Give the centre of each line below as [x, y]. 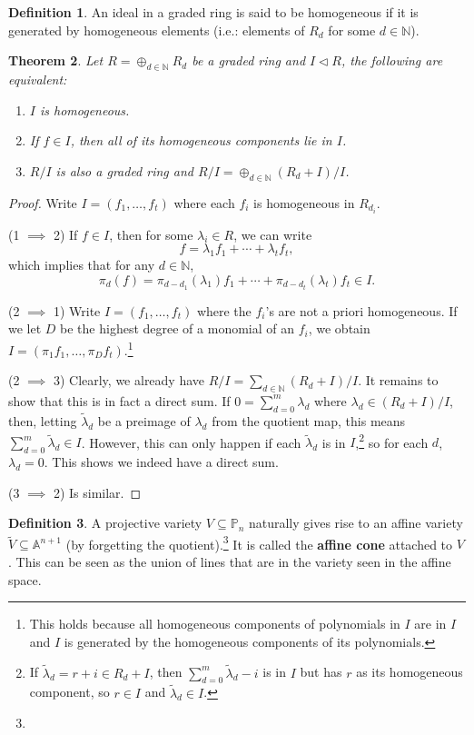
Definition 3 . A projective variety [105, 523]
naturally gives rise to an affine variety [355, 523]
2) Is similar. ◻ [97, 492]
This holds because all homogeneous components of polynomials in [215, 624]
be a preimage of [144, 420]
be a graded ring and [249, 60]
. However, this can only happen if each [191, 442]
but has [321, 672]
